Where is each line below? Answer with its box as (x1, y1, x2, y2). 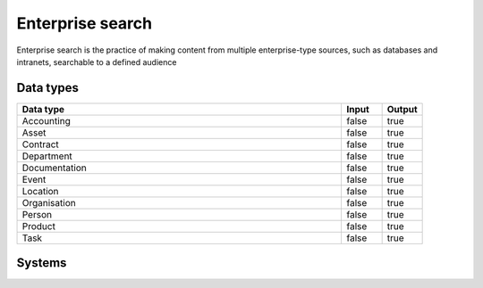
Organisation (21, 196, 76, 209)
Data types (16, 80, 80, 95)
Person (21, 208, 53, 220)
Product (21, 219, 55, 232)
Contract (21, 138, 60, 151)
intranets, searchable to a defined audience (16, 56, 177, 67)
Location (21, 185, 59, 197)
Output (386, 103, 418, 115)
